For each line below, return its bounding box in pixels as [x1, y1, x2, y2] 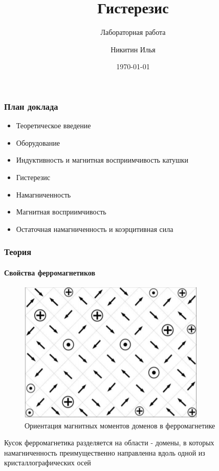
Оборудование [16, 137, 60, 148]
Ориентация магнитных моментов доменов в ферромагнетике [25, 420, 215, 430]
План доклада [4, 100, 58, 112]
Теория [4, 245, 32, 258]
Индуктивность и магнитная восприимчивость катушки [16, 154, 189, 165]
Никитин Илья [111, 44, 156, 54]
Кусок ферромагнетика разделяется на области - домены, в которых [4, 437, 214, 448]
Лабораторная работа [100, 27, 166, 37]
